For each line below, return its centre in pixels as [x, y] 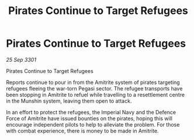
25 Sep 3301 [21, 60]
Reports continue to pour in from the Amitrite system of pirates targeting [93, 82]
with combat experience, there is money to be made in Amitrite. [82, 131]
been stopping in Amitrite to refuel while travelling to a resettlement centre [96, 94]
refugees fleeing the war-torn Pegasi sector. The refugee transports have [94, 88]
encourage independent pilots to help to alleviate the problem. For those [93, 124]
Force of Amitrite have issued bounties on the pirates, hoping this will [89, 118]
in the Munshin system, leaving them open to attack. [69, 101]
